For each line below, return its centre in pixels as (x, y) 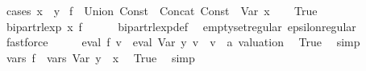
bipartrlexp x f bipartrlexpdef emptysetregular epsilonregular (181, 26)
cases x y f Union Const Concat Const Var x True (162, 10)
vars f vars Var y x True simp (100, 57)
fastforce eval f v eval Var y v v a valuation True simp (183, 42)
